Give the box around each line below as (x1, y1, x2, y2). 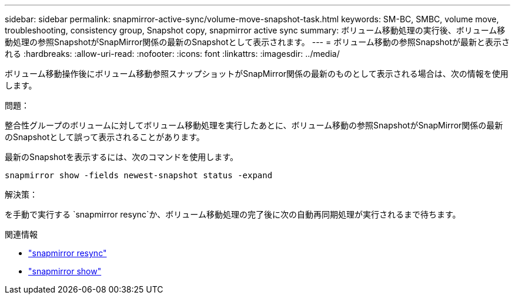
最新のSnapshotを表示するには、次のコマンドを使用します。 (5, 152, 238, 162)
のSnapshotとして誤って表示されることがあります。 (5, 132, 205, 142)
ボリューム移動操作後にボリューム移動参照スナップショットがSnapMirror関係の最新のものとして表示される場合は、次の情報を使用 (5, 69, 509, 79)
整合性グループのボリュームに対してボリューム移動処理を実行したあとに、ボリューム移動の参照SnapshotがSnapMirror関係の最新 (5, 120, 503, 130)
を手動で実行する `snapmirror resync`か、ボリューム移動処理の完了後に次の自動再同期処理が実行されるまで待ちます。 (5, 209, 461, 219)
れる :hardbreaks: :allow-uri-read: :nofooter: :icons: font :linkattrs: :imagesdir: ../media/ (5, 49, 340, 59)
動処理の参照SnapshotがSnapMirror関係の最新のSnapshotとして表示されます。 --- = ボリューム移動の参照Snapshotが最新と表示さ (5, 37, 510, 47)
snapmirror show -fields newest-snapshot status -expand (5, 171, 273, 180)
